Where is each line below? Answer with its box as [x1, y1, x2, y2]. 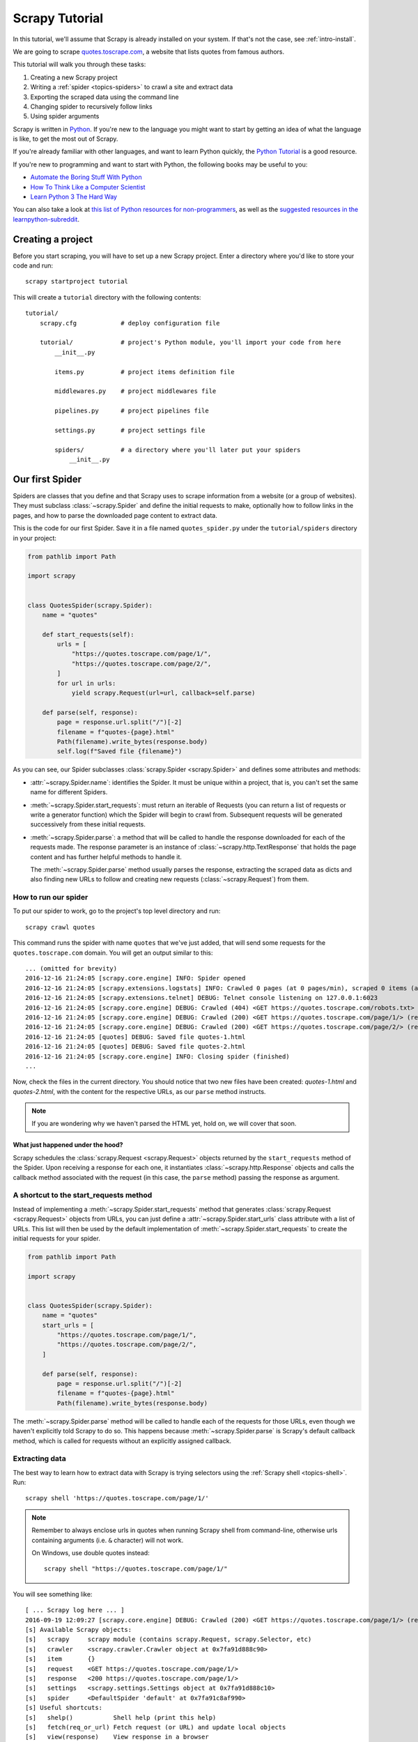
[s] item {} [25, 1655, 95, 1663]
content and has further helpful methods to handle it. [30, 852, 183, 861]
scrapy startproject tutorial [25, 277, 129, 286]
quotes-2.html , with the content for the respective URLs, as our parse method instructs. [13, 1087, 266, 1095]
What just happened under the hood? [13, 1141, 123, 1149]
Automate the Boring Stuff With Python [30, 173, 142, 181]
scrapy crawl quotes [25, 923, 95, 931]
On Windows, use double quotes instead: [31, 1549, 150, 1557]
